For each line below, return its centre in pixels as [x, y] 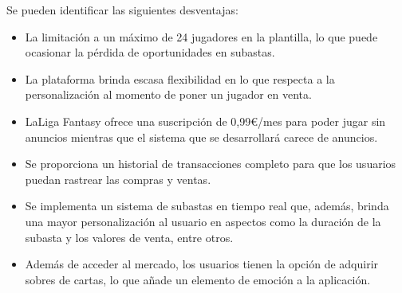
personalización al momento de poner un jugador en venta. [168, 94]
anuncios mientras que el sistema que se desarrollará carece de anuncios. [201, 137]
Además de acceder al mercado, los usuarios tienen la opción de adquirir [202, 264]
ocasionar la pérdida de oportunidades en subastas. [150, 52]
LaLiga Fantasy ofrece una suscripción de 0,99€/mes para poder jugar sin [205, 121]
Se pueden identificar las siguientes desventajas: [122, 10]
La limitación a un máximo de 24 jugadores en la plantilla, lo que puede [201, 36]
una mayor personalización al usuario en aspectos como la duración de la [203, 221]
